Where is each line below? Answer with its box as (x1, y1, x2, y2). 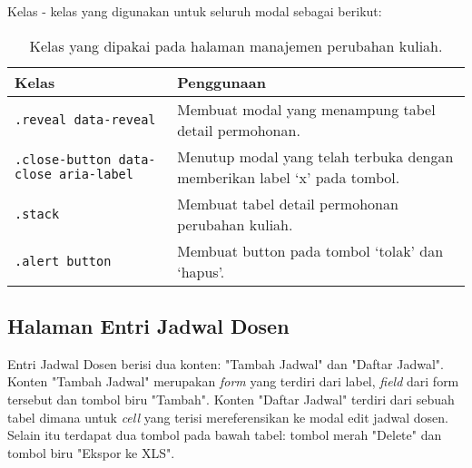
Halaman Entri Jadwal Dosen (7, 311, 290, 339)
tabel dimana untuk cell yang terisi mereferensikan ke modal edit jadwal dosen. (7, 407, 448, 426)
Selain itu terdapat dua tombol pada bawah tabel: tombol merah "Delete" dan (7, 425, 442, 444)
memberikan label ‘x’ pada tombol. (177, 166, 400, 188)
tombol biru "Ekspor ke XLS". (7, 443, 175, 462)
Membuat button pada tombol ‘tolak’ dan (177, 239, 444, 261)
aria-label (59, 166, 133, 181)
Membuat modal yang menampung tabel (177, 98, 436, 120)
